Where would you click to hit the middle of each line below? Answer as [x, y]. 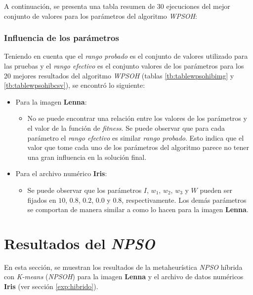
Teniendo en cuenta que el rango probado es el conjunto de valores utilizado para [126, 56]
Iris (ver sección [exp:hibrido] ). [51, 286]
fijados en [42, 200]
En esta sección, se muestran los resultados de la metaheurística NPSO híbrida [123, 267]
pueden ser [216, 190]
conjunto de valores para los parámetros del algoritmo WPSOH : [101, 16]
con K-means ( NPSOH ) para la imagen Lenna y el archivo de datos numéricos [124, 277]
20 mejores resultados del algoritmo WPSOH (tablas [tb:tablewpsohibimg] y [119, 75]
